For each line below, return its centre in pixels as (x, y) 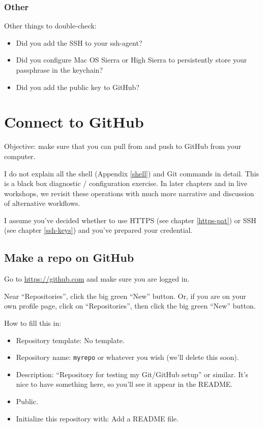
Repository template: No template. (70, 340)
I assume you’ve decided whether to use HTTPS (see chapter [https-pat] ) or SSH (130, 220)
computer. (20, 156)
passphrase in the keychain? (60, 70)
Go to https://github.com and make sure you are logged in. (97, 279)
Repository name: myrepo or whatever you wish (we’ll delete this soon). (127, 357)
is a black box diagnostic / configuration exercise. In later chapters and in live (126, 183)
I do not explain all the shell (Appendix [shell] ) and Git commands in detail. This (131, 173)
